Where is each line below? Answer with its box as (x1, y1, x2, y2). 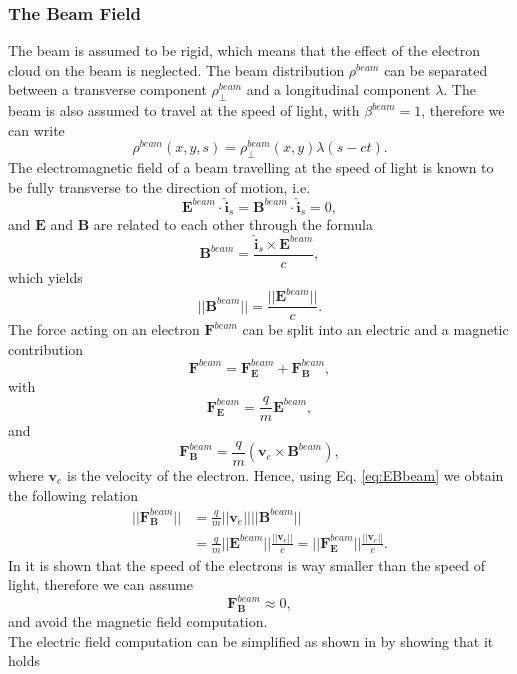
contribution (8, 338, 84, 359)
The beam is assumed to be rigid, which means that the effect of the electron (8, 40, 481, 61)
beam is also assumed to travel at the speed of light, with (8, 100, 360, 121)
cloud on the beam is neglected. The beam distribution (8, 59, 345, 80)
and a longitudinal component (246, 79, 431, 100)
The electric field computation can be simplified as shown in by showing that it (8, 630, 494, 651)
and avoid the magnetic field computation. (8, 611, 268, 632)
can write (8, 119, 65, 140)
